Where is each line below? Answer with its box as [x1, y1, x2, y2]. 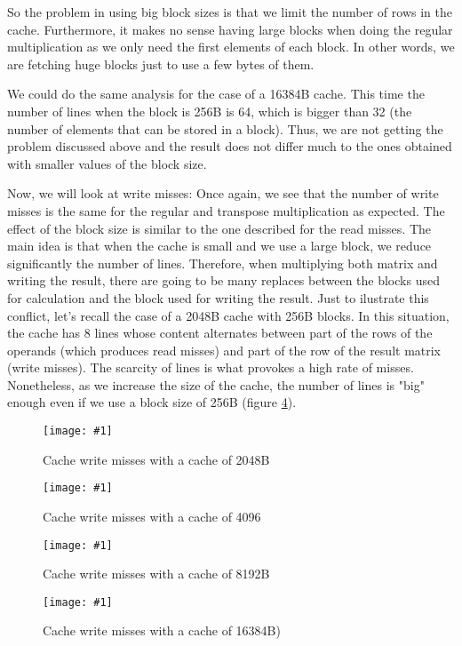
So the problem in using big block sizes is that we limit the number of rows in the [7, 3, 452, 20]
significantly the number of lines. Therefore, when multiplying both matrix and [7, 253, 438, 272]
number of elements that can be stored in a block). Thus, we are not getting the [7, 119, 443, 138]
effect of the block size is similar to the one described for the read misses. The [7, 219, 431, 237]
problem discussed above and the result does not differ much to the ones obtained [7, 137, 452, 156]
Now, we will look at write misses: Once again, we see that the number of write [7, 184, 439, 203]
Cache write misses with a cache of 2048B [43, 450, 270, 468]
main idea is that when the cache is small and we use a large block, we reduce [7, 236, 432, 255]
